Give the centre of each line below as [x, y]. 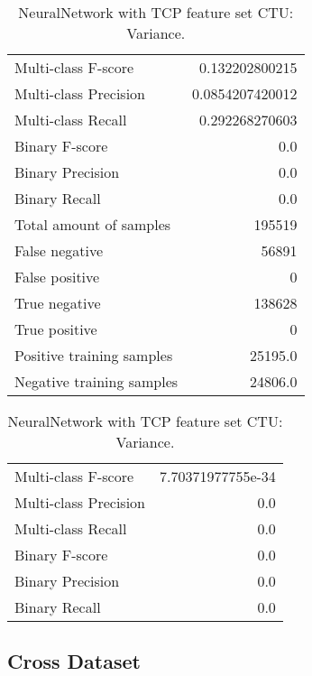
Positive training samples [94, 355]
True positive [56, 329]
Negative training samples [96, 381]
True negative [58, 303]
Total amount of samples [93, 224]
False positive [57, 277]
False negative [59, 250]
